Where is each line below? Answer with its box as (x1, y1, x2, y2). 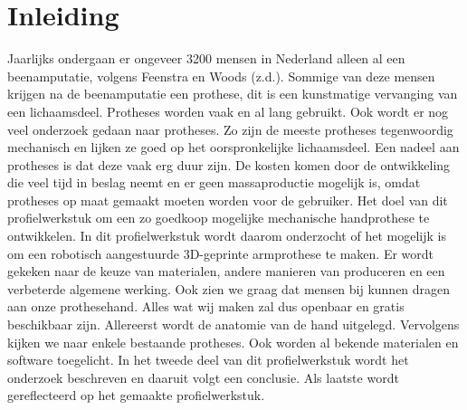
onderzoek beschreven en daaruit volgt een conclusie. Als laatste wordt (7, 367, 399, 386)
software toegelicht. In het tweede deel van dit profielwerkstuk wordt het (7, 350, 409, 369)
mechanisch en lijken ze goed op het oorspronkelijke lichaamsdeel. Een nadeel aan (7, 138, 460, 157)
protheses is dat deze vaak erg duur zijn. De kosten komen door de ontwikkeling (7, 155, 451, 174)
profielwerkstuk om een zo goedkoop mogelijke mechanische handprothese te (7, 208, 430, 227)
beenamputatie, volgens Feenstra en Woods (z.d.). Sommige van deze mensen (7, 66, 435, 85)
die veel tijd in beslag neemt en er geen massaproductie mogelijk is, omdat (7, 173, 421, 192)
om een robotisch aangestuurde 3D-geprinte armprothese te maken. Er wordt (7, 243, 434, 262)
